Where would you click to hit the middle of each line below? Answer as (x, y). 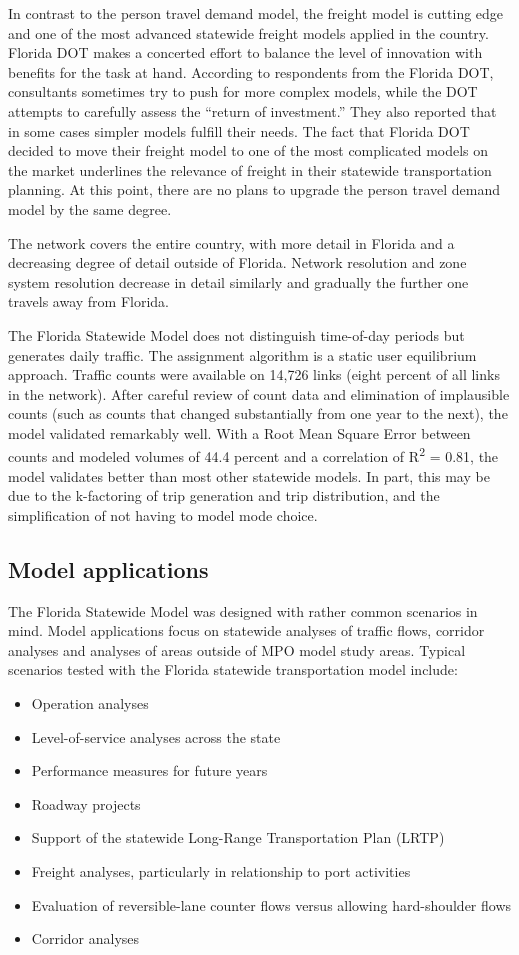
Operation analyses (90, 703)
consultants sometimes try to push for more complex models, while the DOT (243, 91)
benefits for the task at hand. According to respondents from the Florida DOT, (251, 71)
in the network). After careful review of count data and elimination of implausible (259, 393)
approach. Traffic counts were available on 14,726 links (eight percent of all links (254, 374)
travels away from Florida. (88, 301)
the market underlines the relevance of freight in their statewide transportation (250, 169)
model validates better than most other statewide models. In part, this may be (249, 475)
